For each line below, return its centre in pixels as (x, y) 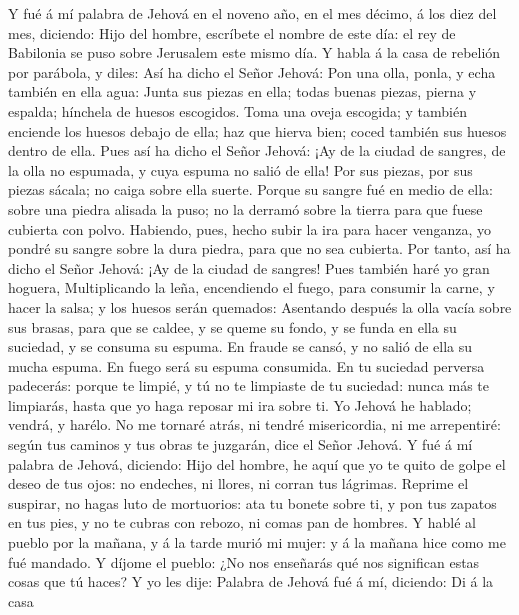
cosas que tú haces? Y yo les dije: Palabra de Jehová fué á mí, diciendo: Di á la (251, 581)
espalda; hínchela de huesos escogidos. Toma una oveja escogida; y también (237, 110)
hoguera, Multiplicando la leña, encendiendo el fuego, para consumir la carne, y (251, 287)
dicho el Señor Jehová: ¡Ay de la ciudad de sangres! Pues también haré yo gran (249, 267)
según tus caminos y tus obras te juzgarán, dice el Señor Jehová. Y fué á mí (240, 444)
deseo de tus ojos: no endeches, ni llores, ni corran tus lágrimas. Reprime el (238, 483)
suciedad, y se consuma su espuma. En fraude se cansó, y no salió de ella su (240, 346)
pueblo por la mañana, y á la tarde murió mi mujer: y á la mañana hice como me (257, 542)
